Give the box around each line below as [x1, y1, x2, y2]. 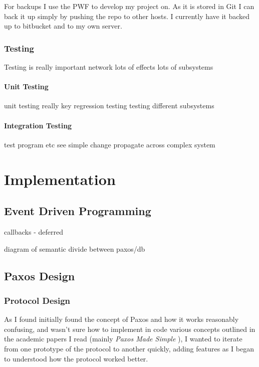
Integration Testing [4, 120, 72, 130]
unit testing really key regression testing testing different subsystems [4, 100, 214, 111]
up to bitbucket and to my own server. [4, 21, 122, 31]
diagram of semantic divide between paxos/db [4, 243, 145, 254]
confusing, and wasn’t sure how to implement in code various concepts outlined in [4, 323, 255, 334]
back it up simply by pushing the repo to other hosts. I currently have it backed [4, 11, 250, 21]
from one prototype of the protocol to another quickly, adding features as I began [4, 343, 254, 353]
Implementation [4, 168, 116, 189]
